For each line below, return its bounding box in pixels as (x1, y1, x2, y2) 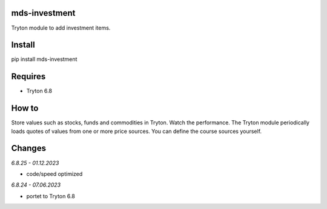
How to (11, 103, 39, 114)
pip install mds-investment (11, 56, 78, 63)
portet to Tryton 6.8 (26, 192, 75, 199)
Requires (11, 71, 46, 82)
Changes (11, 143, 47, 153)
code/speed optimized (26, 170, 83, 178)
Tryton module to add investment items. (11, 24, 111, 31)
